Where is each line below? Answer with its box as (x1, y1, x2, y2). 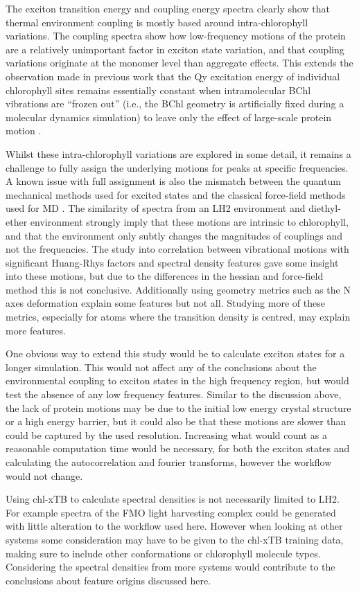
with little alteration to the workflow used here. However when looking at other (6, 519, 343, 533)
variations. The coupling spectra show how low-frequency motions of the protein (6, 28, 346, 43)
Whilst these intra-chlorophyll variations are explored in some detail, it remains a (6, 146, 351, 161)
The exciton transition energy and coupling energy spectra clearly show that (6, 1, 330, 15)
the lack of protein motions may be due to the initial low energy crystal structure (6, 400, 351, 415)
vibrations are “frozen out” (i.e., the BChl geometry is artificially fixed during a (6, 96, 344, 111)
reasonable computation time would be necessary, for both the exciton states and (6, 441, 350, 456)
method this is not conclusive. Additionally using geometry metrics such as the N (6, 282, 351, 296)
